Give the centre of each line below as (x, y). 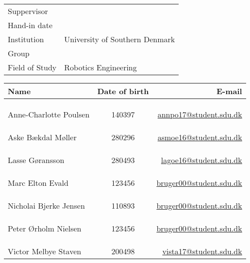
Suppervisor (28, 11)
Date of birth (123, 91)
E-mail (229, 91)
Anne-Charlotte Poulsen (49, 115)
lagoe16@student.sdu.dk (201, 160)
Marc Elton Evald (38, 183)
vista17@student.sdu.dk (202, 251)
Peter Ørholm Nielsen (45, 229)
